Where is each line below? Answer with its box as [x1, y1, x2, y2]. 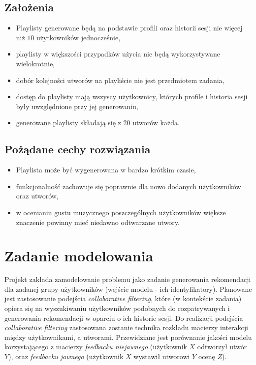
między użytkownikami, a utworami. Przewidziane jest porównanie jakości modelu [4, 332, 252, 342]
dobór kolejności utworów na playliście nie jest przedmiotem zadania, [16, 75, 224, 85]
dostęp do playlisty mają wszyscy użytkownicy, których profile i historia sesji [16, 91, 248, 102]
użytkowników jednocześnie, [36, 32, 121, 42]
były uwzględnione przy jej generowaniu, [16, 101, 138, 111]
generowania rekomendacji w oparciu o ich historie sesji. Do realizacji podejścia [4, 312, 243, 323]
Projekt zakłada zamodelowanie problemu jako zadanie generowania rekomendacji [4, 274, 251, 284]
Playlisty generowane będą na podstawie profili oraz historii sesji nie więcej [16, 23, 243, 33]
